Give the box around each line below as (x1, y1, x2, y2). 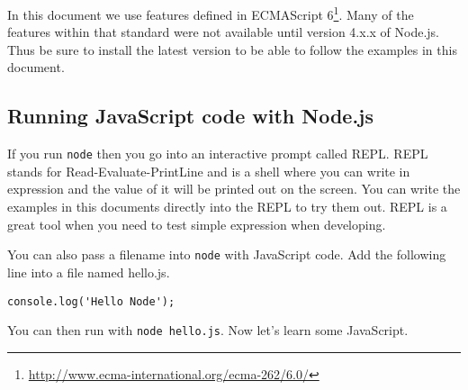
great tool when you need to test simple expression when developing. (7, 214, 386, 233)
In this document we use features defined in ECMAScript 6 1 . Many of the (7, 3, 414, 23)
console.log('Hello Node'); (7, 295, 175, 308)
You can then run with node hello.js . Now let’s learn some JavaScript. (7, 321, 409, 340)
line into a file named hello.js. (7, 262, 170, 281)
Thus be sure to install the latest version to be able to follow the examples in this (7, 40, 457, 59)
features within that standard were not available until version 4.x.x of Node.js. (7, 23, 440, 41)
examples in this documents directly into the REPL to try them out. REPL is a (7, 197, 447, 216)
